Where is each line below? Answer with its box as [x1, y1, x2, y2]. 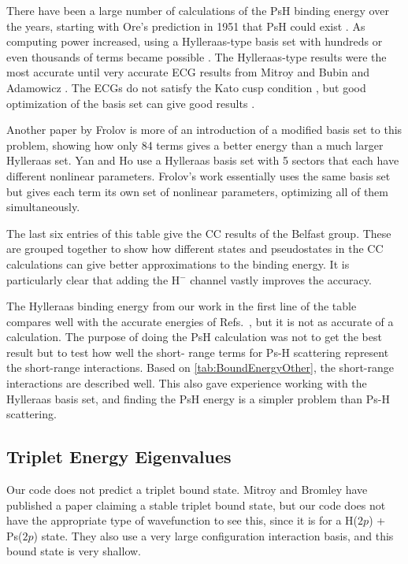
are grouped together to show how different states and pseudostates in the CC [6, 240, 384, 257]
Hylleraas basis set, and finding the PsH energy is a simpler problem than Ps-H [6, 390, 390, 406]
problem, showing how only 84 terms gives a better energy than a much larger [6, 136, 384, 153]
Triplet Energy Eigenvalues [6, 444, 232, 469]
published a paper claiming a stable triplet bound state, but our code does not [6, 496, 386, 513]
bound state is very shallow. [6, 543, 141, 559]
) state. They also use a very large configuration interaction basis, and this [33, 527, 394, 544]
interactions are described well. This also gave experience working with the [6, 375, 367, 391]
